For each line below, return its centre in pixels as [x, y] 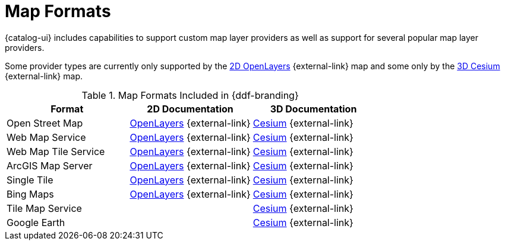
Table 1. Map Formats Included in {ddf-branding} [190, 95]
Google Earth [36, 222]
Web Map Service [46, 137]
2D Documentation [190, 109]
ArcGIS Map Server [50, 165]
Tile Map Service [44, 208]
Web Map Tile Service [56, 151]
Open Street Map [45, 123]
